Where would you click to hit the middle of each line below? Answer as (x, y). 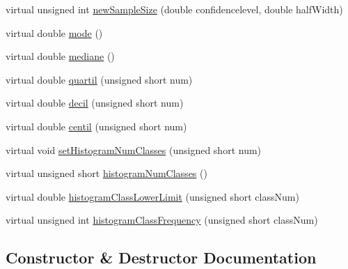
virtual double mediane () (60, 56)
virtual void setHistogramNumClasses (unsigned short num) (134, 149)
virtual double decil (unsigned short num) (95, 103)
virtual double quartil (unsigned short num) (99, 79)
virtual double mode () (54, 32)
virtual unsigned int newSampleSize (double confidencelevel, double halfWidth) (174, 9)
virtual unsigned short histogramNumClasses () (106, 173)
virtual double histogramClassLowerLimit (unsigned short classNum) (152, 196)
